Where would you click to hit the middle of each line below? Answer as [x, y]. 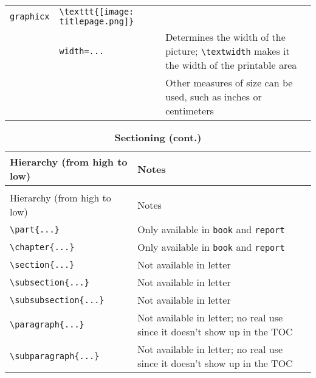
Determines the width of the [225, 37]
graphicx [30, 16]
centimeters [190, 110]
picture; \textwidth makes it [228, 51]
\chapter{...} [42, 247]
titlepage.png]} [97, 21]
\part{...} [35, 229]
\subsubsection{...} [57, 300]
